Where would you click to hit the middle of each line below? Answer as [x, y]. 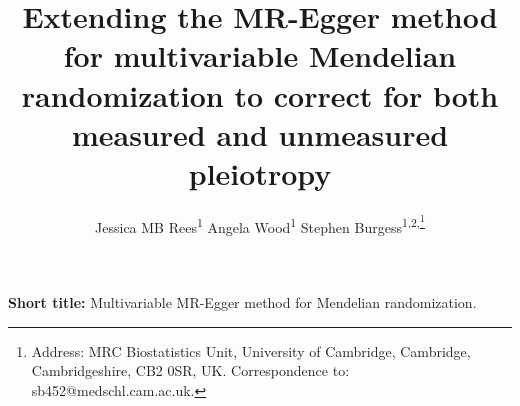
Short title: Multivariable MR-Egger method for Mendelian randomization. [242, 302]
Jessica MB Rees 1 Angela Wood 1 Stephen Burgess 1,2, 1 [260, 223]
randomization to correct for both [260, 94]
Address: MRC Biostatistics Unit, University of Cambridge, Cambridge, [251, 350]
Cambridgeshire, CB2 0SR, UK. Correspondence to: [190, 370]
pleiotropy [260, 172]
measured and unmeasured [260, 133]
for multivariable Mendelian [260, 55]
